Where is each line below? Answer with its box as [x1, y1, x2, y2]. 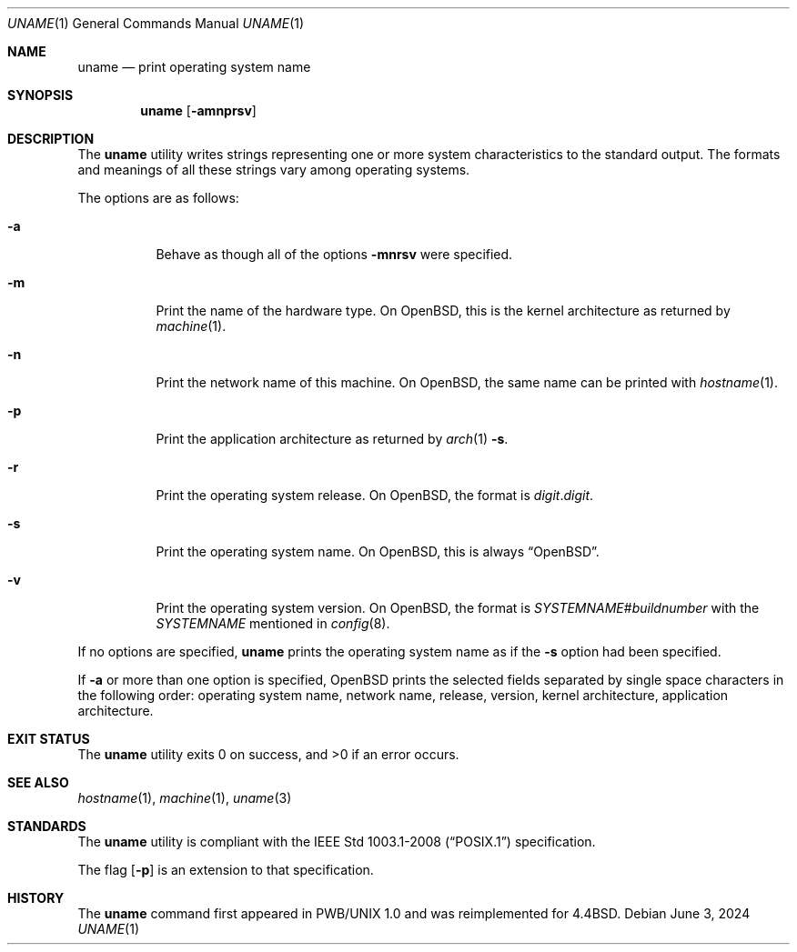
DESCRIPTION [7, 131, 95, 146]
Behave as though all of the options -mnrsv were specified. [156, 246, 513, 262]
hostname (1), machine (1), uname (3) [77, 790, 292, 806]
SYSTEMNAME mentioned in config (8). [156, 616, 390, 631]
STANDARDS [7, 818, 86, 834]
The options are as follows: [77, 190, 239, 205]
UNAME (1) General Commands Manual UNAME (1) [7, 15, 305, 31]
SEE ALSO [7, 775, 69, 790]
